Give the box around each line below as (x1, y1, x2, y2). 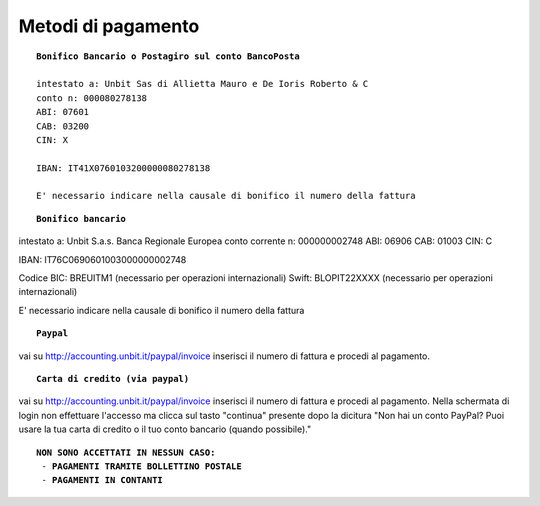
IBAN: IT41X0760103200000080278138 (36, 162, 211, 174)
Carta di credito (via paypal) (36, 373, 190, 384)
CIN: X (36, 134, 69, 145)
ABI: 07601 (36, 106, 90, 118)
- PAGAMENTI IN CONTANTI (41, 475, 164, 486)
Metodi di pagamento (18, 15, 200, 37)
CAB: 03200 (36, 120, 90, 132)
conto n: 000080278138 (36, 92, 148, 104)
